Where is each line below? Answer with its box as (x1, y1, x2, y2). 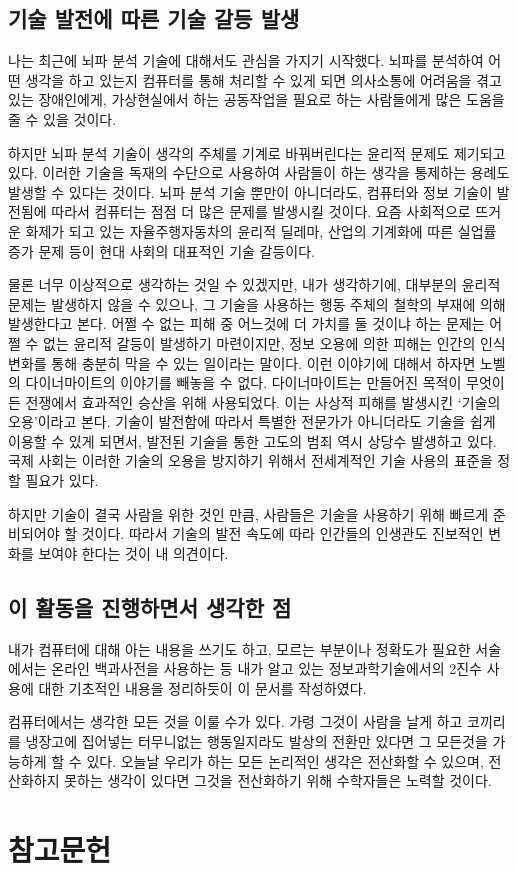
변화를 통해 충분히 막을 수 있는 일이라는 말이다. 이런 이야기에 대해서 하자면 (8, 352, 476, 373)
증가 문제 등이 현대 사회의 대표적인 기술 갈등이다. (8, 240, 316, 261)
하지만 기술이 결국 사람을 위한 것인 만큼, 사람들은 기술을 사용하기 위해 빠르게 (8, 503, 489, 524)
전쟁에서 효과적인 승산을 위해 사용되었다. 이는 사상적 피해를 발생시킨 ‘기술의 (25, 391, 501, 412)
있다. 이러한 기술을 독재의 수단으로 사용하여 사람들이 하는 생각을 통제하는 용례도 (8, 162, 510, 183)
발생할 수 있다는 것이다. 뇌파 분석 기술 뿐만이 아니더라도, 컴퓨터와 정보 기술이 (8, 181, 493, 202)
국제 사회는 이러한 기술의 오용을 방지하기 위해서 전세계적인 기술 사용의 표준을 (8, 450, 493, 471)
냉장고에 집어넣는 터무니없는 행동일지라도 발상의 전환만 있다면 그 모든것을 (25, 731, 488, 752)
